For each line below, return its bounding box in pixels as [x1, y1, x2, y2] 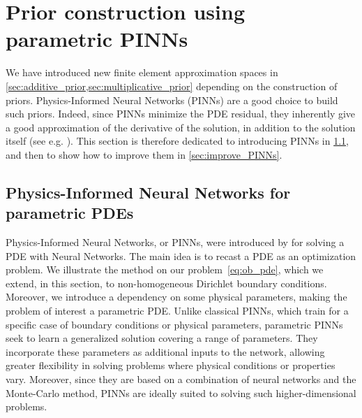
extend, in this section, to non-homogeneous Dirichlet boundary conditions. [6, 275, 327, 290]
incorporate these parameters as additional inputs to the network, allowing [6, 344, 325, 359]
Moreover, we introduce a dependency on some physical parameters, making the [6, 289, 347, 304]
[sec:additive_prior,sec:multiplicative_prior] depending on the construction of [6, 78, 338, 93]
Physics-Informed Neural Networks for [6, 181, 291, 203]
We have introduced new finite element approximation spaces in [6, 65, 278, 80]
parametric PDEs [6, 202, 134, 224]
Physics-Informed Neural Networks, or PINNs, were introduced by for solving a [6, 235, 345, 250]
